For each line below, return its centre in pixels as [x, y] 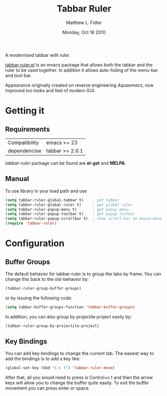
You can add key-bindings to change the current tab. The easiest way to [79, 353]
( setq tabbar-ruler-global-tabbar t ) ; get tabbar [62, 200]
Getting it [25, 111]
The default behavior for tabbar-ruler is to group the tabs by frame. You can [83, 274]
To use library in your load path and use [46, 191]
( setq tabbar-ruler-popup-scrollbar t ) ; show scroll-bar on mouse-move [84, 219]
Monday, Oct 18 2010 [84, 32]
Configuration [35, 244]
